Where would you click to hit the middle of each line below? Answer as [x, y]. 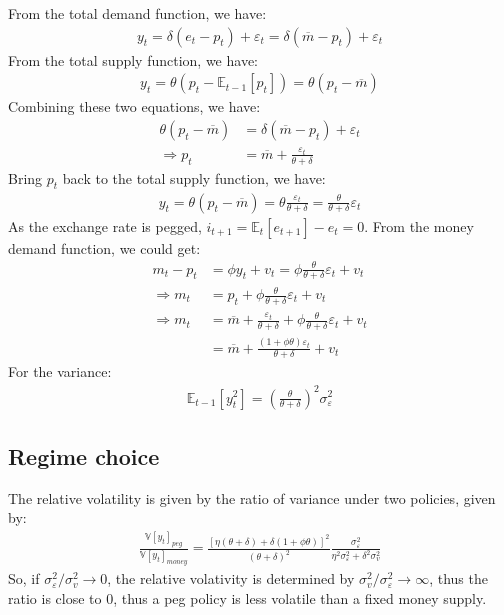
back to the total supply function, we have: [194, 177]
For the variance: [60, 371]
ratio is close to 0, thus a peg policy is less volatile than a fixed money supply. [247, 598]
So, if [24, 578]
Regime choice [84, 455]
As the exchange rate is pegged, [105, 225]
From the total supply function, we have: [133, 59]
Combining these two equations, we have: [134, 106]
